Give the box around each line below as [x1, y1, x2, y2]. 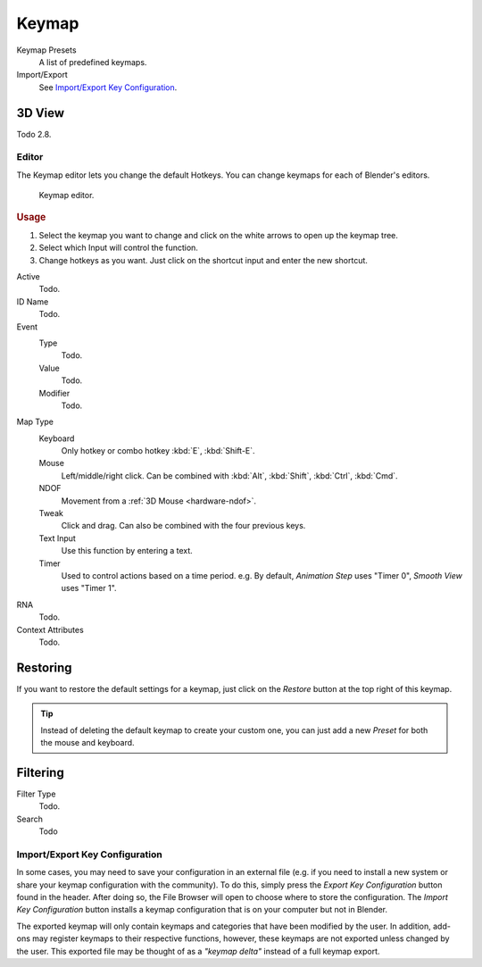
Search [16, 813, 44, 824]
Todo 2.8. [16, 129, 52, 139]
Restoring [16, 660, 72, 675]
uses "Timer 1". [61, 583, 117, 594]
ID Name [16, 296, 49, 307]
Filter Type [16, 788, 56, 799]
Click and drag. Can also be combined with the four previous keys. [61, 521, 306, 531]
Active [16, 271, 40, 281]
